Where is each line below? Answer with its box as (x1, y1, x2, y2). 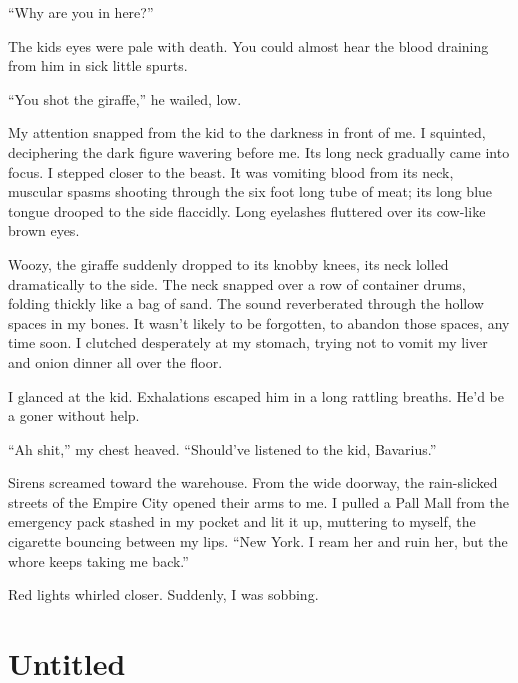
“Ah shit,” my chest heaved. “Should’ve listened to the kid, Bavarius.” (8, 438, 437, 459)
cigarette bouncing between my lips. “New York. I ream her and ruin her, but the (8, 531, 508, 552)
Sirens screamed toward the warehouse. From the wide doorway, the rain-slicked (8, 472, 498, 493)
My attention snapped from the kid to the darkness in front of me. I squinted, (8, 122, 486, 143)
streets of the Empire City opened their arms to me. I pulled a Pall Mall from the (8, 491, 509, 512)
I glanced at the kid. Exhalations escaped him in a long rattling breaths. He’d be (8, 385, 504, 406)
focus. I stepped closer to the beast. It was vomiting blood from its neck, (8, 161, 454, 182)
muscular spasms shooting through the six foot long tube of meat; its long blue (8, 181, 493, 202)
